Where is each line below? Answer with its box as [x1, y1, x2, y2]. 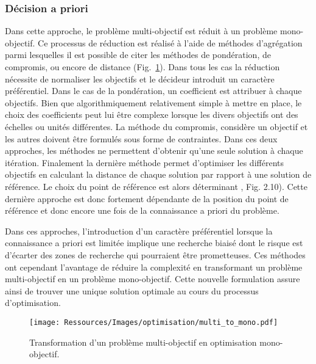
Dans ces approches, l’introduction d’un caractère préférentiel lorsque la [5, 224, 273, 237]
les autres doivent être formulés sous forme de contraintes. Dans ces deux [5, 132, 278, 145]
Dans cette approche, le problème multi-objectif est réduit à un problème [5, 24, 278, 37]
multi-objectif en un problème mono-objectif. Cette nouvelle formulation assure [5, 272, 300, 285]
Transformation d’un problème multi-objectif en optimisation [29, 335, 257, 348]
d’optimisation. [5, 296, 61, 309]
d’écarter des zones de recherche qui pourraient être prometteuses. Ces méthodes [5, 248, 306, 261]
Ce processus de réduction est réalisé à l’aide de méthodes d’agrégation [38, 36, 303, 49]
